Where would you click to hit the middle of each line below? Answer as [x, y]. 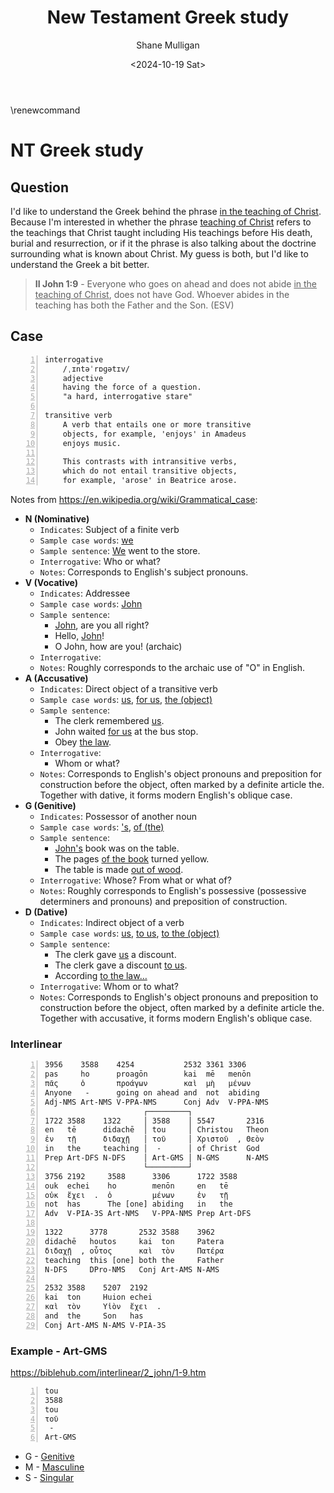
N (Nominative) [57, 519]
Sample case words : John [91, 604]
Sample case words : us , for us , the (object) [126, 699]
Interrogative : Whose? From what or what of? [135, 880]
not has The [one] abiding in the [138, 1204]
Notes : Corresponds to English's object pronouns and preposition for [180, 774]
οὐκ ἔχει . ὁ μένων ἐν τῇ [136, 1195]
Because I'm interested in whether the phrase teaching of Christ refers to [161, 222]
